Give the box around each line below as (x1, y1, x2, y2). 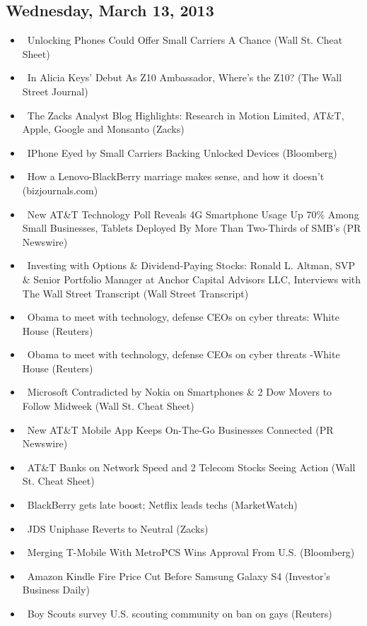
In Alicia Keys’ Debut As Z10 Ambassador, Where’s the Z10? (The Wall (27, 70, 342, 85)
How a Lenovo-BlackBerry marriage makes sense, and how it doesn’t (27, 169, 325, 184)
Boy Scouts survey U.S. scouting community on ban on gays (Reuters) (27, 606, 332, 621)
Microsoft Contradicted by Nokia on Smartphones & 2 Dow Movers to (27, 384, 332, 399)
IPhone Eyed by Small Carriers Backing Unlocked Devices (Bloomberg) (27, 145, 337, 160)
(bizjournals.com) (22, 182, 98, 197)
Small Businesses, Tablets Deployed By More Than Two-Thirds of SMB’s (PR (22, 220, 361, 235)
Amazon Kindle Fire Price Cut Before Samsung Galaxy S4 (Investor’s (27, 568, 330, 583)
